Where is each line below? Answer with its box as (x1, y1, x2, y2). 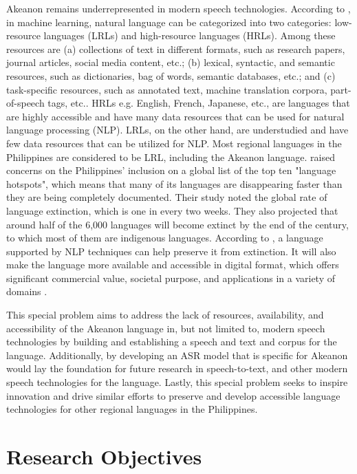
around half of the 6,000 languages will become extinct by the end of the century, (6, 217, 349, 231)
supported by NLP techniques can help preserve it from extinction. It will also (6, 244, 336, 258)
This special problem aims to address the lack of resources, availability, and (6, 308, 324, 322)
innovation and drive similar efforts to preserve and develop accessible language (6, 388, 340, 402)
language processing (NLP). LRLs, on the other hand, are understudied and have (6, 122, 349, 137)
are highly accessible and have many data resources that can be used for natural (6, 109, 345, 123)
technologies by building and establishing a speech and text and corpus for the (6, 334, 337, 349)
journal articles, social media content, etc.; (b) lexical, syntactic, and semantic (6, 55, 335, 69)
